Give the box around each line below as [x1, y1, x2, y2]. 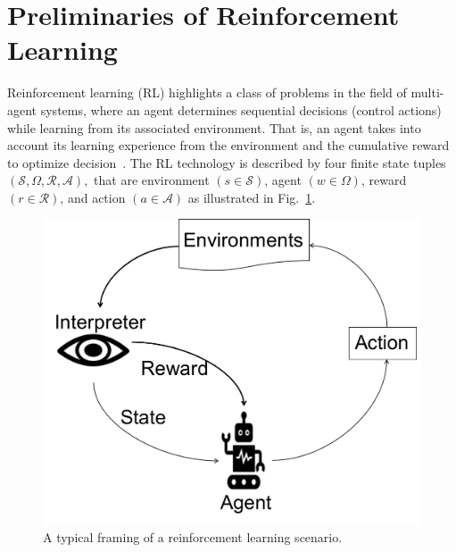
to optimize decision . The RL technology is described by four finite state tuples [7, 153, 446, 171]
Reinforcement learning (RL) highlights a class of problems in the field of [7, 83, 407, 102]
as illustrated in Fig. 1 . [187, 188, 316, 206]
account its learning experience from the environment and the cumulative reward [7, 136, 450, 155]
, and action [60, 188, 126, 206]
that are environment [94, 171, 210, 189]
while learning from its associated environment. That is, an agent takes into [7, 118, 421, 137]
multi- [410, 83, 444, 102]
